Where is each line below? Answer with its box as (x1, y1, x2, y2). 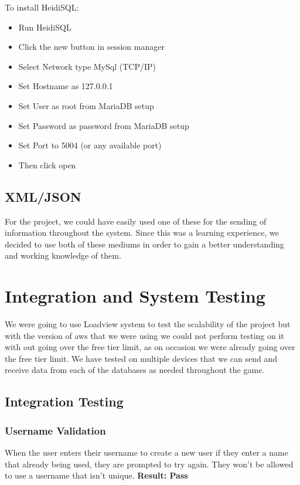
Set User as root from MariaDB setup (18, 99, 154, 111)
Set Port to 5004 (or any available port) (18, 139, 162, 151)
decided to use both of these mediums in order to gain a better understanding (5, 238, 284, 250)
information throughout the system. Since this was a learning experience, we (5, 226, 279, 239)
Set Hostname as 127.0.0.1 (18, 80, 113, 92)
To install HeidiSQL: (5, 1, 79, 13)
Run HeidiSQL (18, 21, 71, 33)
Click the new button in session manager (18, 40, 165, 53)
